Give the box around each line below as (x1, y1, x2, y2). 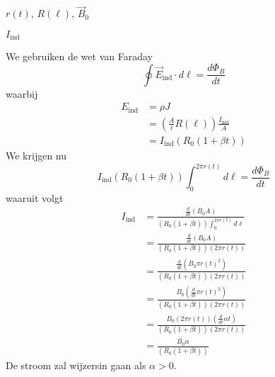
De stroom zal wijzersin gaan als (6, 357, 146, 372)
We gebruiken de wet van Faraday (6, 49, 153, 64)
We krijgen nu (6, 148, 67, 162)
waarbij (6, 86, 38, 101)
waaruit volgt (6, 190, 64, 205)
